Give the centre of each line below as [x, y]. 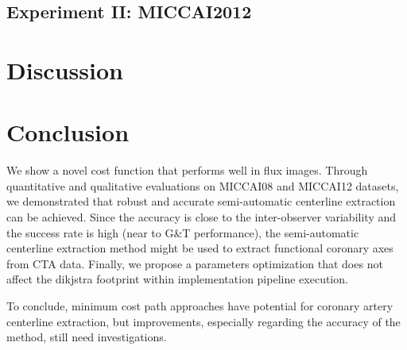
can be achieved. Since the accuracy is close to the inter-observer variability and [201, 217]
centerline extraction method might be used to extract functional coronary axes [200, 248]
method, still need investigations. [87, 337]
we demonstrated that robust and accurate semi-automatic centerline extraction [201, 201]
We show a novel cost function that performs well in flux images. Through [187, 170]
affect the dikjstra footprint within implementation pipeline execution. [177, 279]
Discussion [65, 69]
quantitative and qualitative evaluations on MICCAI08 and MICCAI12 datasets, [203, 185]
